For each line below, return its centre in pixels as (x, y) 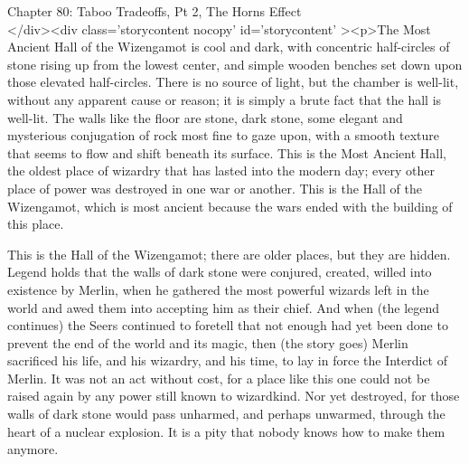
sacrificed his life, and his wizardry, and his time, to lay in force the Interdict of (228, 360)
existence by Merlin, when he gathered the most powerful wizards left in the (218, 289)
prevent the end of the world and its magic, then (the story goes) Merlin (208, 342)
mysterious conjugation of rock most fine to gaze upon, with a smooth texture (223, 135)
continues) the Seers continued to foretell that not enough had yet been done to (228, 325)
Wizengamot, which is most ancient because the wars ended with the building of (230, 206)
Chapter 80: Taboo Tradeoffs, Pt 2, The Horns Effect (155, 11)
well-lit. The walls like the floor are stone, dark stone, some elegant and (205, 117)
